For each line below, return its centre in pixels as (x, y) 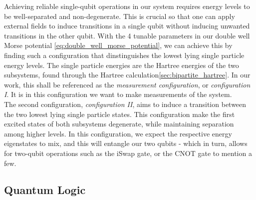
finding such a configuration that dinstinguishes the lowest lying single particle (124, 55)
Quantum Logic (45, 190)
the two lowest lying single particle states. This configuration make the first (120, 114)
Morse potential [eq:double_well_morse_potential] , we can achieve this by (118, 45)
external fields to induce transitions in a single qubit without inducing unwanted (127, 26)
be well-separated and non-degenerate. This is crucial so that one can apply (120, 16)
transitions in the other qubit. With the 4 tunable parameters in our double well (127, 35)
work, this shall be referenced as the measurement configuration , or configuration (127, 84)
